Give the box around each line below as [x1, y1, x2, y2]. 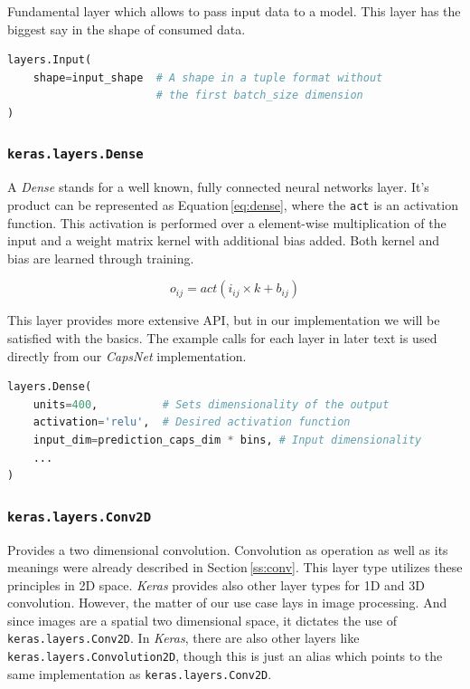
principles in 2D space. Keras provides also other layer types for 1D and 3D [7, 575, 425, 594]
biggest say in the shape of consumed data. [7, 19, 246, 38]
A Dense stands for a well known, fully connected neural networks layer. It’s [7, 177, 429, 196]
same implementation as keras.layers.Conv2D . [7, 664, 272, 683]
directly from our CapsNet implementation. [7, 346, 247, 365]
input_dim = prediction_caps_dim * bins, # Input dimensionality [33, 433, 422, 446]
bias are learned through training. [7, 248, 194, 267]
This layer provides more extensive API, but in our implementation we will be [7, 311, 440, 330]
